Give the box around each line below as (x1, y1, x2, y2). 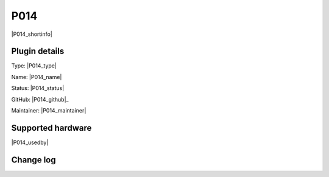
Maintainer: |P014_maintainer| (11, 107, 87, 114)
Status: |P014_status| (11, 85, 65, 92)
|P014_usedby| (11, 139, 49, 146)
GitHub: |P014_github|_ (11, 95, 69, 103)
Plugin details (11, 46, 65, 57)
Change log (11, 154, 56, 165)
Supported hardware (11, 122, 92, 133)
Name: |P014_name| (11, 73, 62, 80)
